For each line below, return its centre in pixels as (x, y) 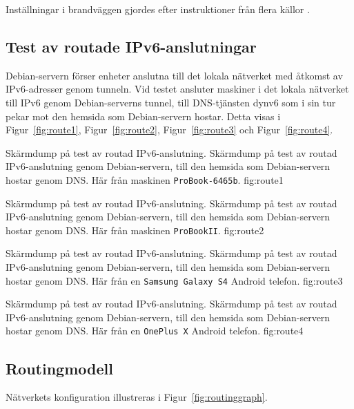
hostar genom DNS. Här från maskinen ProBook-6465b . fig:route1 (145, 179)
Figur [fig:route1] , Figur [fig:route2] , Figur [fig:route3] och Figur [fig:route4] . (169, 130)
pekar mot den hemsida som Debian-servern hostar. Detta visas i (143, 116)
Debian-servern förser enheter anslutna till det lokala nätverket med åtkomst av (174, 75)
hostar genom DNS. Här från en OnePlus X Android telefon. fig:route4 (155, 331)
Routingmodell (59, 368)
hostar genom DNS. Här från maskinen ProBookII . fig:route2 (135, 230)
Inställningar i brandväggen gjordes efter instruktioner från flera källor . (158, 9)
